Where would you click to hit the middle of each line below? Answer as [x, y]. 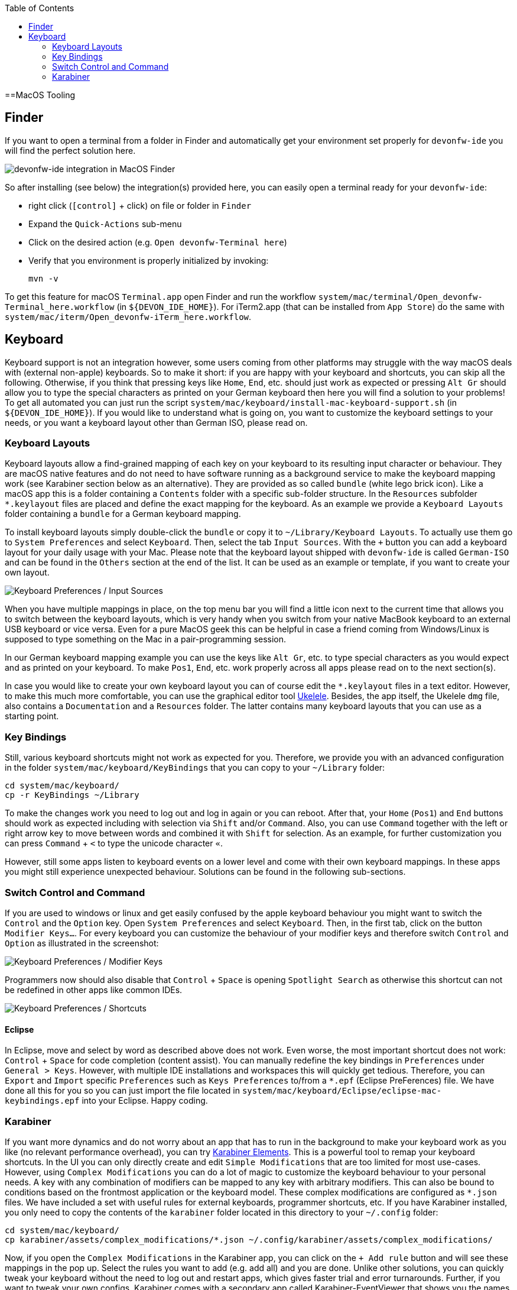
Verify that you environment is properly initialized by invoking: [149, 260]
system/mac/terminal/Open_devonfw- [400, 297]
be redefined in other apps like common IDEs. [94, 990]
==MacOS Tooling [40, 95]
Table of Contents [40, 8]
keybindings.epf [42, 1101]
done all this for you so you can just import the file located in [122, 1091]
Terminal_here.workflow [60, 307]
